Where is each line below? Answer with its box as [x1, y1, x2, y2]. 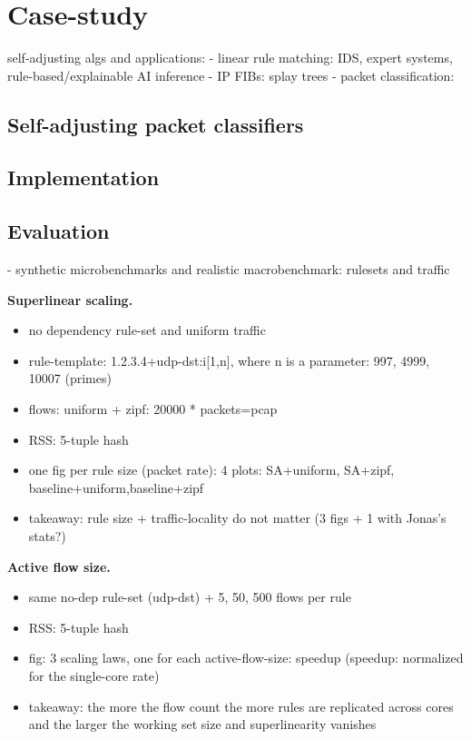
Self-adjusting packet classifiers [7, 110, 304, 138]
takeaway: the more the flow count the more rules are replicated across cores [28, 696, 454, 715]
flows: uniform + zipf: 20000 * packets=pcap [28, 399, 278, 419]
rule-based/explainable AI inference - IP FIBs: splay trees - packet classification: [7, 65, 455, 84]
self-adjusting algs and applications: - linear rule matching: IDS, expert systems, [7, 48, 453, 67]
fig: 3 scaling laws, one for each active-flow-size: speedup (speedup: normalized [28, 648, 464, 667]
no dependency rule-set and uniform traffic [28, 320, 266, 340]
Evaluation [7, 217, 110, 245]
